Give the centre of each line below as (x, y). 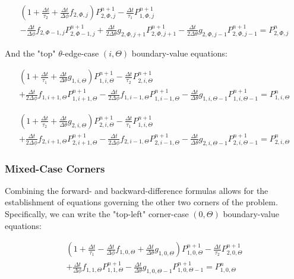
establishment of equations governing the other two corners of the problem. (141, 202)
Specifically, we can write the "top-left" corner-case (97, 214)
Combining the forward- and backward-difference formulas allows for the (137, 190)
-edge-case (80, 53)
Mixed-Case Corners (55, 168)
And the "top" (30, 53)
